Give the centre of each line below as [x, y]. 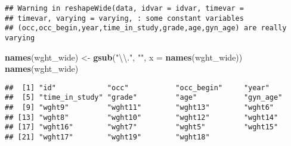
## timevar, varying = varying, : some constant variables [124, 18]
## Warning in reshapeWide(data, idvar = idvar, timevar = [124, 8]
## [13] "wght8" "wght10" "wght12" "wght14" [142, 117]
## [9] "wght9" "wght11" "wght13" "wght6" [140, 108]
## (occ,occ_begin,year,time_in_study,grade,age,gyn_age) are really [146, 28]
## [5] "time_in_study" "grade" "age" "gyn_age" [144, 98]
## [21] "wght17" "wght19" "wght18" [107, 137]
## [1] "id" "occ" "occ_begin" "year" [137, 88]
